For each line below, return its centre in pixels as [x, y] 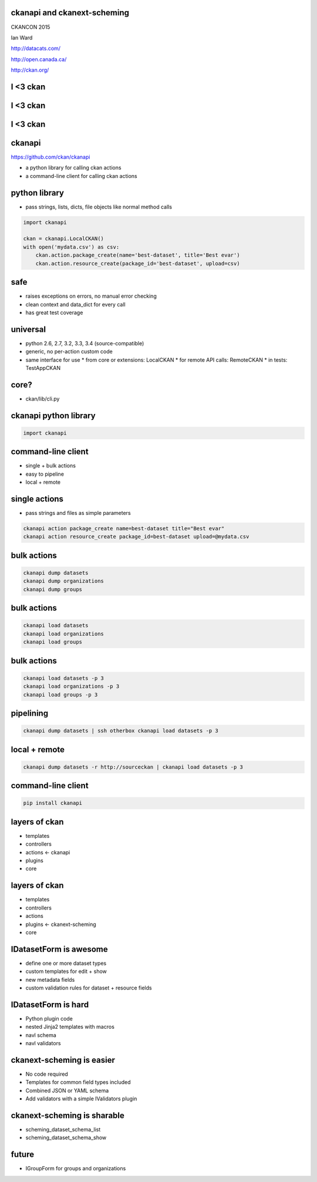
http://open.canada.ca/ [39, 59]
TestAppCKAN [43, 368]
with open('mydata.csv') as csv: [71, 247]
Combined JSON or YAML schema [67, 1090]
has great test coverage [54, 312]
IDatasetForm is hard [50, 1004]
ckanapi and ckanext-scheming [70, 13]
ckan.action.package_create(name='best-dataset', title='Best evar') [138, 255]
